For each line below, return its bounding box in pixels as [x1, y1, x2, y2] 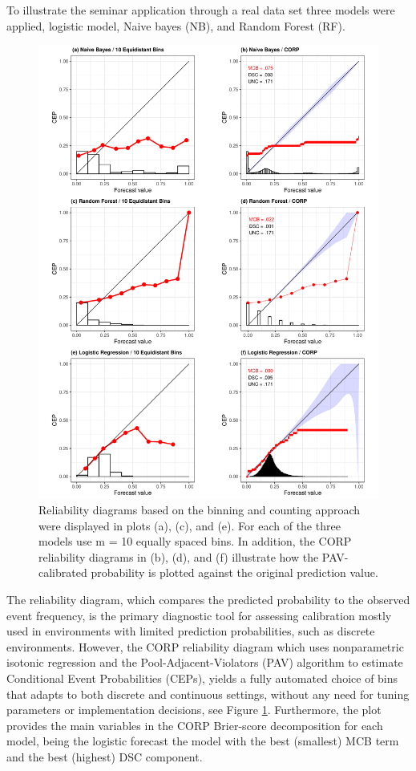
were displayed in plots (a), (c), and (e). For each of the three [38, 517, 341, 534]
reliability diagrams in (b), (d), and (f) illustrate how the [38, 548, 319, 565]
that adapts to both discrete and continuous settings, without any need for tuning [6, 685, 410, 702]
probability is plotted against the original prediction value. [91, 564, 378, 581]
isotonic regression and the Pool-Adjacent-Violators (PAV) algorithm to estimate [6, 654, 403, 671]
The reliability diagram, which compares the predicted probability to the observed [6, 591, 410, 608]
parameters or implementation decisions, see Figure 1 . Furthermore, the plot [6, 701, 382, 718]
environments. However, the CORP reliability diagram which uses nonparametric [6, 638, 404, 655]
